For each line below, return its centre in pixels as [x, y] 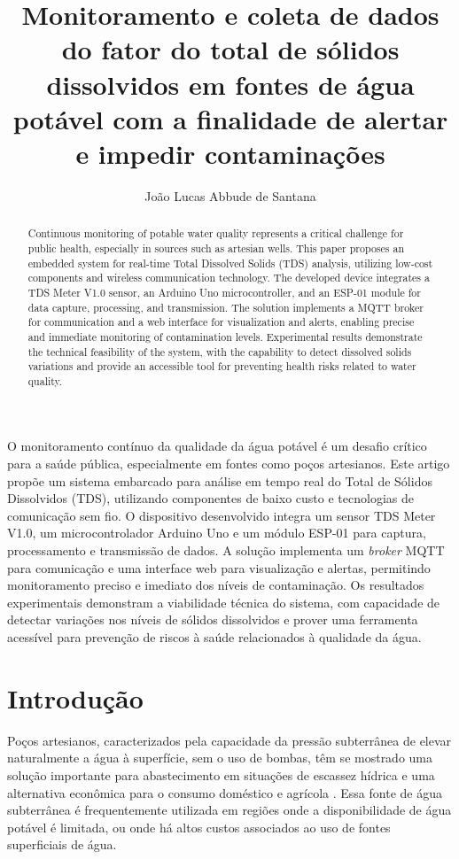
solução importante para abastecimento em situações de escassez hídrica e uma [221, 774]
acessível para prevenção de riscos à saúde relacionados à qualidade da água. [214, 637]
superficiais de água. [62, 844]
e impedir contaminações [230, 153]
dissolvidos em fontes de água [230, 84]
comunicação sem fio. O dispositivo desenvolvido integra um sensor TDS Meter [222, 515]
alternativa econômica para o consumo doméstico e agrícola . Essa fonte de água [225, 792]
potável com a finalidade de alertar [230, 118]
